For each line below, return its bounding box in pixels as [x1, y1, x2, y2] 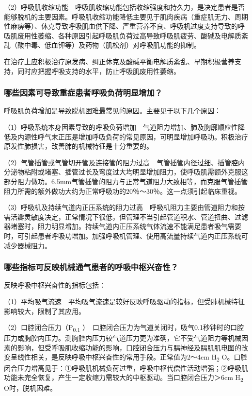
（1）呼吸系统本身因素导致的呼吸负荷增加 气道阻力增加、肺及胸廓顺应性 [4, 121, 238, 132]
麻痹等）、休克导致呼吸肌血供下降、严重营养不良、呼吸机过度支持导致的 [10, 21, 238, 31]
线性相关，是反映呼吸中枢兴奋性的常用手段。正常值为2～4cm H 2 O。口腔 [17, 352, 248, 363]
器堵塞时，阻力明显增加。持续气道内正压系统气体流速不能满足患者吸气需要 [4, 221, 241, 231]
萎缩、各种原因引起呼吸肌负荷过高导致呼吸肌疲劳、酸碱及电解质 [37, 30, 241, 40]
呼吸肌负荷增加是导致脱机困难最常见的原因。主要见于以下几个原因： [4, 105, 221, 116]
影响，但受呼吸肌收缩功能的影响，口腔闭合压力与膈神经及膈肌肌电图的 [17, 342, 241, 352]
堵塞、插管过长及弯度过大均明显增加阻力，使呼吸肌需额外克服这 [44, 167, 248, 177]
